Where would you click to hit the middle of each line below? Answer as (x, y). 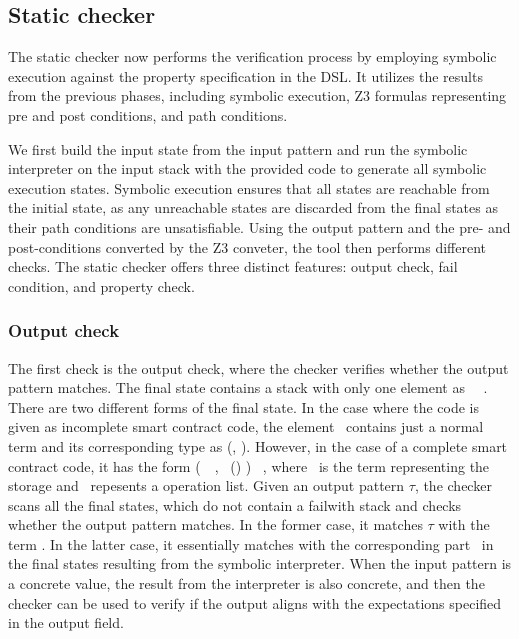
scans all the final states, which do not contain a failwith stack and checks (235, 504)
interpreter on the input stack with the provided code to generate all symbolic (247, 168)
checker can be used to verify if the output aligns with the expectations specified (255, 602)
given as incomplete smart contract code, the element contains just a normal (246, 426)
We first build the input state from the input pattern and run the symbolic (238, 148)
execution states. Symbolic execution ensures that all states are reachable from (249, 187)
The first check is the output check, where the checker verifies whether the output (258, 367)
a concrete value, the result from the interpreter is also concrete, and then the (246, 583)
